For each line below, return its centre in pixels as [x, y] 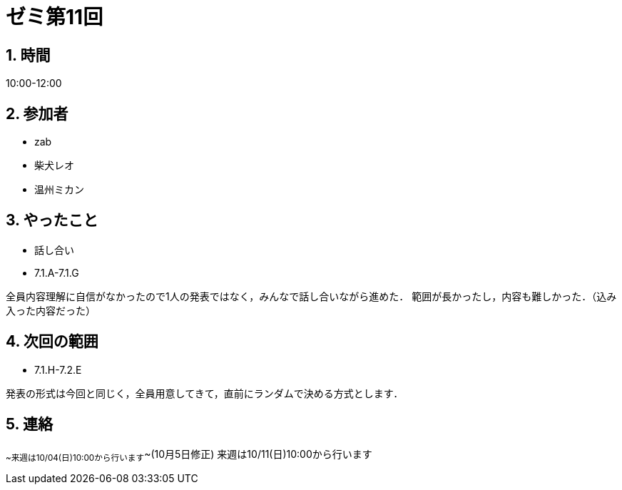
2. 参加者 [37, 113]
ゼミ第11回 [55, 17]
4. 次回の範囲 [52, 342]
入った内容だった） [51, 310]
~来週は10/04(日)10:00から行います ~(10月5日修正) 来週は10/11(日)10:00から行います [189, 455]
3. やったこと [52, 220]
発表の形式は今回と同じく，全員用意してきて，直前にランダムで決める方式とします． [205, 393]
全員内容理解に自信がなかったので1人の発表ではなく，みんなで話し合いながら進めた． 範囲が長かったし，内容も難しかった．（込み [311, 296]
